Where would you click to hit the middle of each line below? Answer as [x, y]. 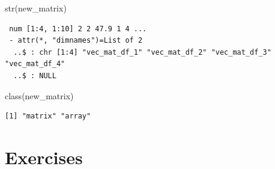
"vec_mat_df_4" [35, 64]
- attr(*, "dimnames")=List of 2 [76, 41]
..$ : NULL [35, 75]
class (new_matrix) [39, 95]
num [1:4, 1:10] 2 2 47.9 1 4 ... [78, 29]
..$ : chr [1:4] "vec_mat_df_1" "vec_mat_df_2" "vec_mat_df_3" [142, 52]
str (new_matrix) [36, 8]
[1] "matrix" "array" [48, 116]
